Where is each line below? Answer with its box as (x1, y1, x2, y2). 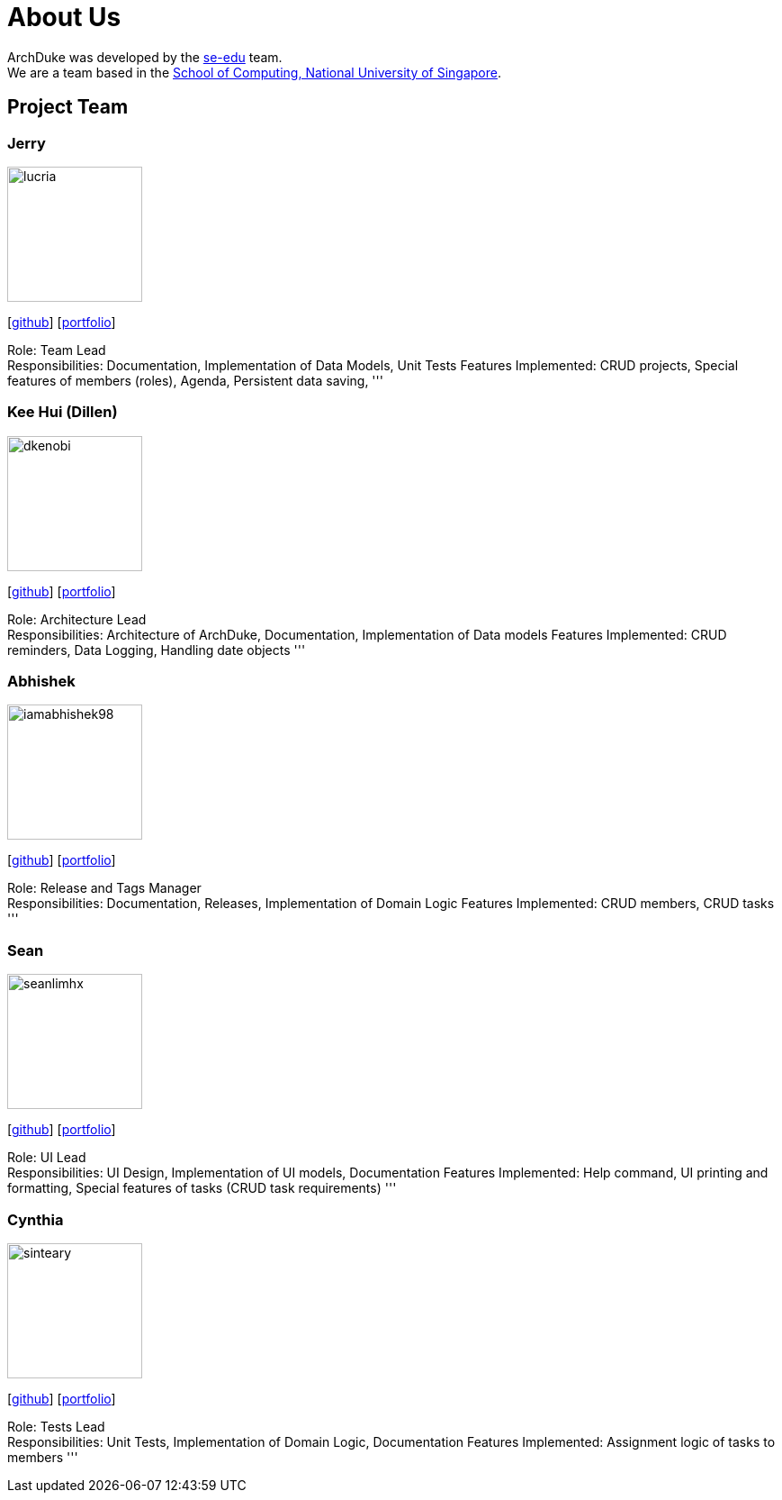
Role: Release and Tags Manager (7, 880, 202, 896)
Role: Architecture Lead (7, 611, 147, 627)
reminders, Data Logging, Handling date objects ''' (7, 641, 306, 658)
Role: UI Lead (7, 1150, 86, 1166)
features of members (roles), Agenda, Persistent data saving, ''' (7, 372, 383, 388)
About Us (7, 2, 121, 32)
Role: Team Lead (7, 341, 106, 358)
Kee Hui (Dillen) (7, 403, 118, 422)
